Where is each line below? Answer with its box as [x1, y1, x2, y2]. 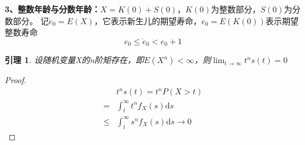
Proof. [5, 74, 26, 86]
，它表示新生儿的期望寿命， [94, 14, 201, 27]
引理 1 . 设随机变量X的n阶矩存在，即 [5, 54, 144, 66]
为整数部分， [211, 3, 261, 15]
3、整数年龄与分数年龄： [5, 3, 101, 15]
